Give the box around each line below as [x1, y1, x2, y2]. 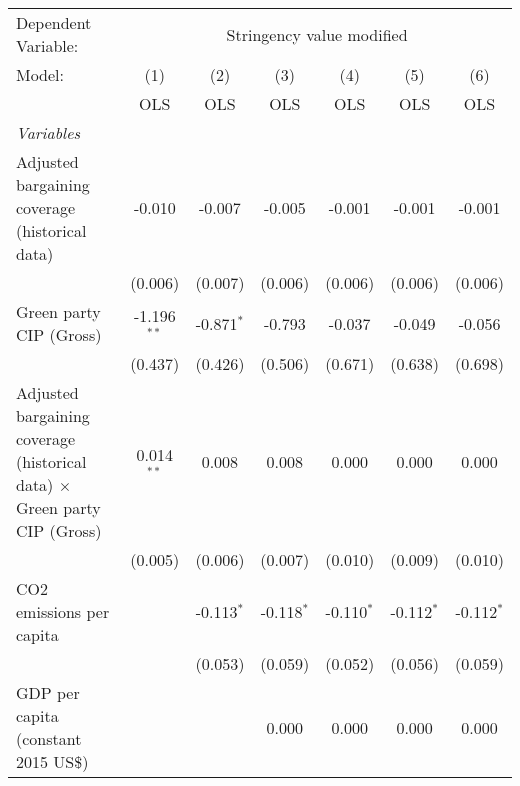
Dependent [16, 11, 92, 34]
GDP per [16, 681, 80, 704]
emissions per [16, 600, 110, 623]
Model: [16, 63, 65, 86]
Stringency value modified [226, 22, 408, 46]
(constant [16, 727, 82, 750]
